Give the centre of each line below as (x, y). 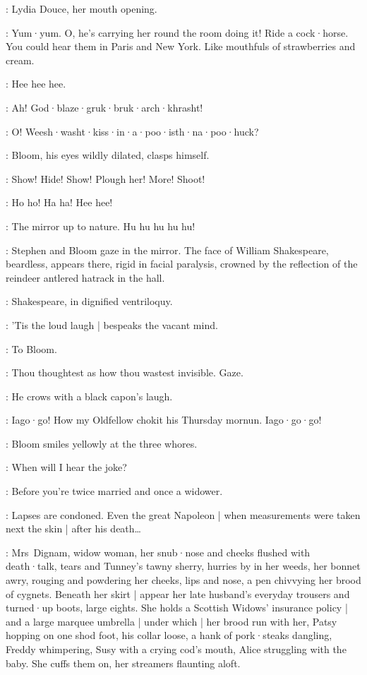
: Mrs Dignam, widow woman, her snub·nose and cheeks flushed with (158, 552)
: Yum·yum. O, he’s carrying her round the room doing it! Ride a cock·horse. (177, 32)
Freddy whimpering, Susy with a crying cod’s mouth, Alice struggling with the (176, 649)
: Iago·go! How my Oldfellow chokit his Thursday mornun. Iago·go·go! (164, 420)
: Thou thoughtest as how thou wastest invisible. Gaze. (125, 372)
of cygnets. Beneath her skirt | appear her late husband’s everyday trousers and (178, 593)
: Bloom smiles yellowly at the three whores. (102, 443)
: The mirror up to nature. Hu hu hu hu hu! (101, 226)
